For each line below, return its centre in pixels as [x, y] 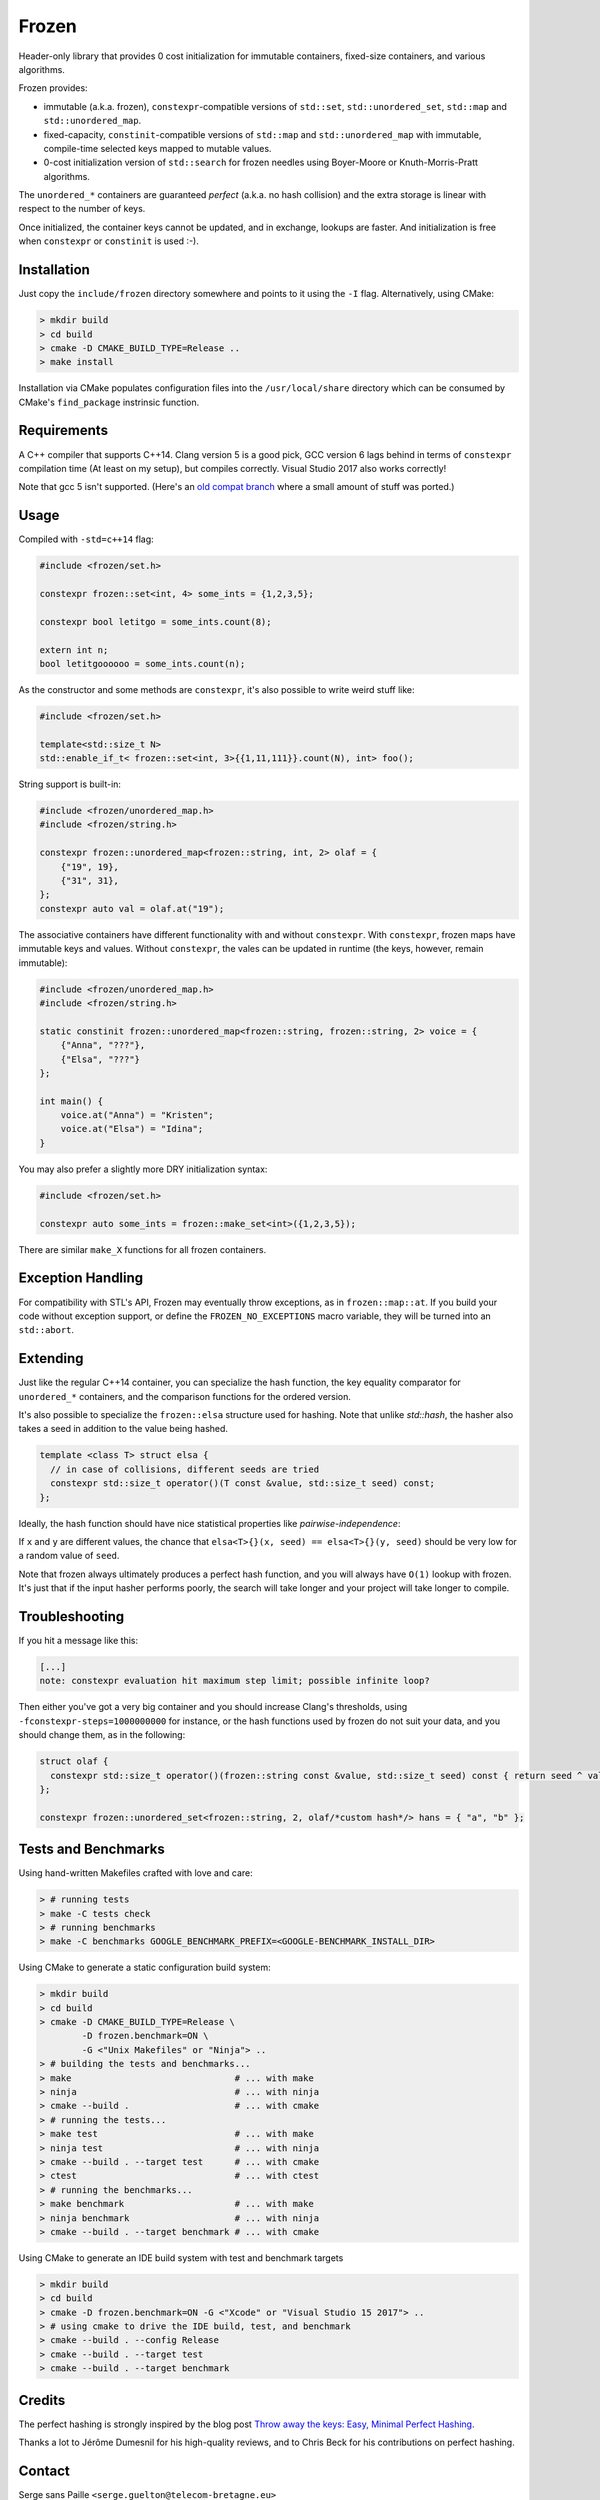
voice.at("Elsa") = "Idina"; [132, 1129]
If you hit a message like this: [78, 1640]
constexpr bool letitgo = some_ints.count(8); [155, 621]
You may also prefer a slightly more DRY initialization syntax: [143, 1169]
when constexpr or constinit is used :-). [108, 241]
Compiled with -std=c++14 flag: [86, 539]
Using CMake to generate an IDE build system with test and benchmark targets [181, 2257]
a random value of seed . [69, 1556]
